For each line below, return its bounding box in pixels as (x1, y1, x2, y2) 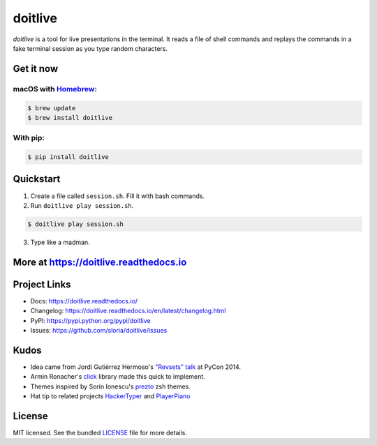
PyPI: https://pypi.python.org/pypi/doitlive (30, 316, 151, 324)
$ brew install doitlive (27, 114, 113, 121)
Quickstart (13, 173, 61, 185)
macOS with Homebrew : (13, 84, 98, 93)
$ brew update (27, 104, 76, 112)
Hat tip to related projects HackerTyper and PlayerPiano (30, 392, 191, 400)
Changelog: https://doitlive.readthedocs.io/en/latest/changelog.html (30, 307, 226, 315)
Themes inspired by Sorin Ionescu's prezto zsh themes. (30, 382, 191, 391)
